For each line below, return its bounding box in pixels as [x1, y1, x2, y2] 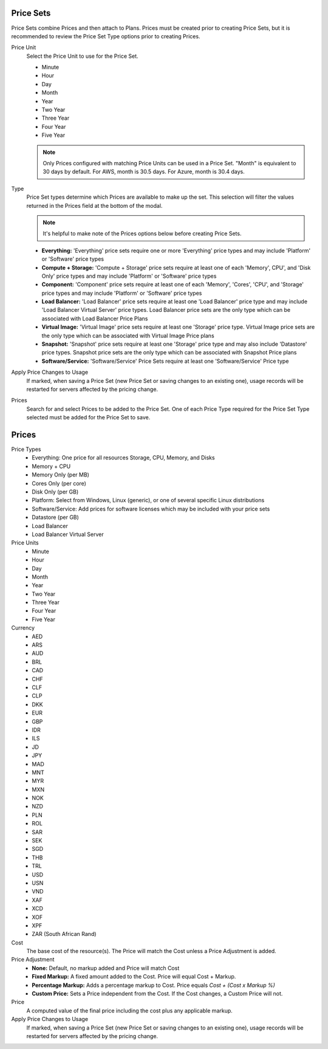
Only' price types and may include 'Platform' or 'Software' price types [41, 272, 217, 280]
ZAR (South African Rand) [32, 930, 97, 938]
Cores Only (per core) [32, 480, 86, 487]
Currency [11, 624, 35, 631]
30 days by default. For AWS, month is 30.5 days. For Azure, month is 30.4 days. [43, 168, 245, 176]
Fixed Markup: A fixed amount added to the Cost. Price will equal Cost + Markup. [32, 973, 236, 980]
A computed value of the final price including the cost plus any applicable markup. [26, 1006, 233, 1014]
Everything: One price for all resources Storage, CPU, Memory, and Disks [32, 454, 215, 461]
